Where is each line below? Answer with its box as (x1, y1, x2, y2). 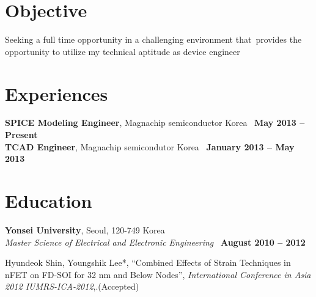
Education (5, 188, 92, 213)
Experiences (5, 81, 108, 106)
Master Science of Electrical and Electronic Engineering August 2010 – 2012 (5, 235, 306, 248)
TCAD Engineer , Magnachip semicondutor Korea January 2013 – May (5, 140, 295, 153)
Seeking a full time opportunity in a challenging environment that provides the (5, 33, 302, 46)
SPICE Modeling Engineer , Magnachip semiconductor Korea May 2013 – (5, 116, 305, 129)
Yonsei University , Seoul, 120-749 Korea (5, 223, 165, 236)
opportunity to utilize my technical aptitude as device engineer (5, 45, 240, 57)
